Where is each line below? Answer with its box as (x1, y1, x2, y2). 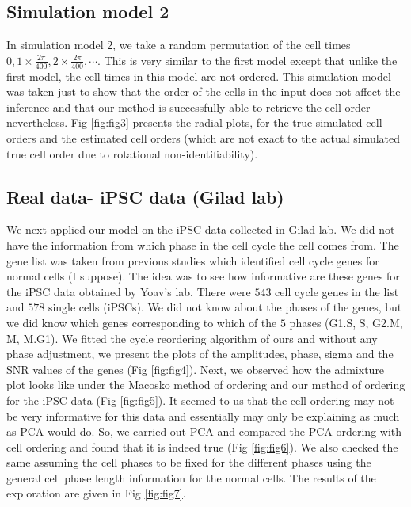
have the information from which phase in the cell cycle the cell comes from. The (6, 236, 399, 253)
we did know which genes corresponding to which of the (6, 314, 277, 330)
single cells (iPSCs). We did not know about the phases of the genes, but (48, 299, 402, 315)
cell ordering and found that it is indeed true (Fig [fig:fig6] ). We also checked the (6, 438, 398, 455)
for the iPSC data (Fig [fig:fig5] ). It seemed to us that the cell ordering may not (6, 391, 394, 408)
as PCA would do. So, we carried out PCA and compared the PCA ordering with (6, 423, 402, 440)
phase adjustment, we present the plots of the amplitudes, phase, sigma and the (6, 345, 394, 362)
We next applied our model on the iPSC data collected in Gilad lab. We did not (6, 221, 395, 238)
